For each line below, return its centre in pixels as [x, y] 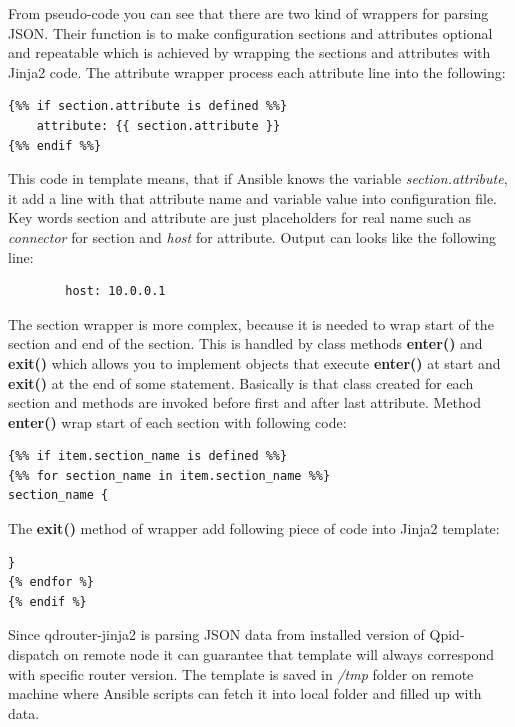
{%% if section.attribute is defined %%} [148, 106]
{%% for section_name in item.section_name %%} [169, 475]
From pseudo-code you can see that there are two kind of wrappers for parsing [248, 13]
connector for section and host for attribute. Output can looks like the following [252, 236]
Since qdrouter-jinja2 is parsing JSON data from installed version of [216, 634]
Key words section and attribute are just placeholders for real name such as [240, 217]
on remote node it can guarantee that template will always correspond [279, 654]
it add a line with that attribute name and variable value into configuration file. [253, 197]
